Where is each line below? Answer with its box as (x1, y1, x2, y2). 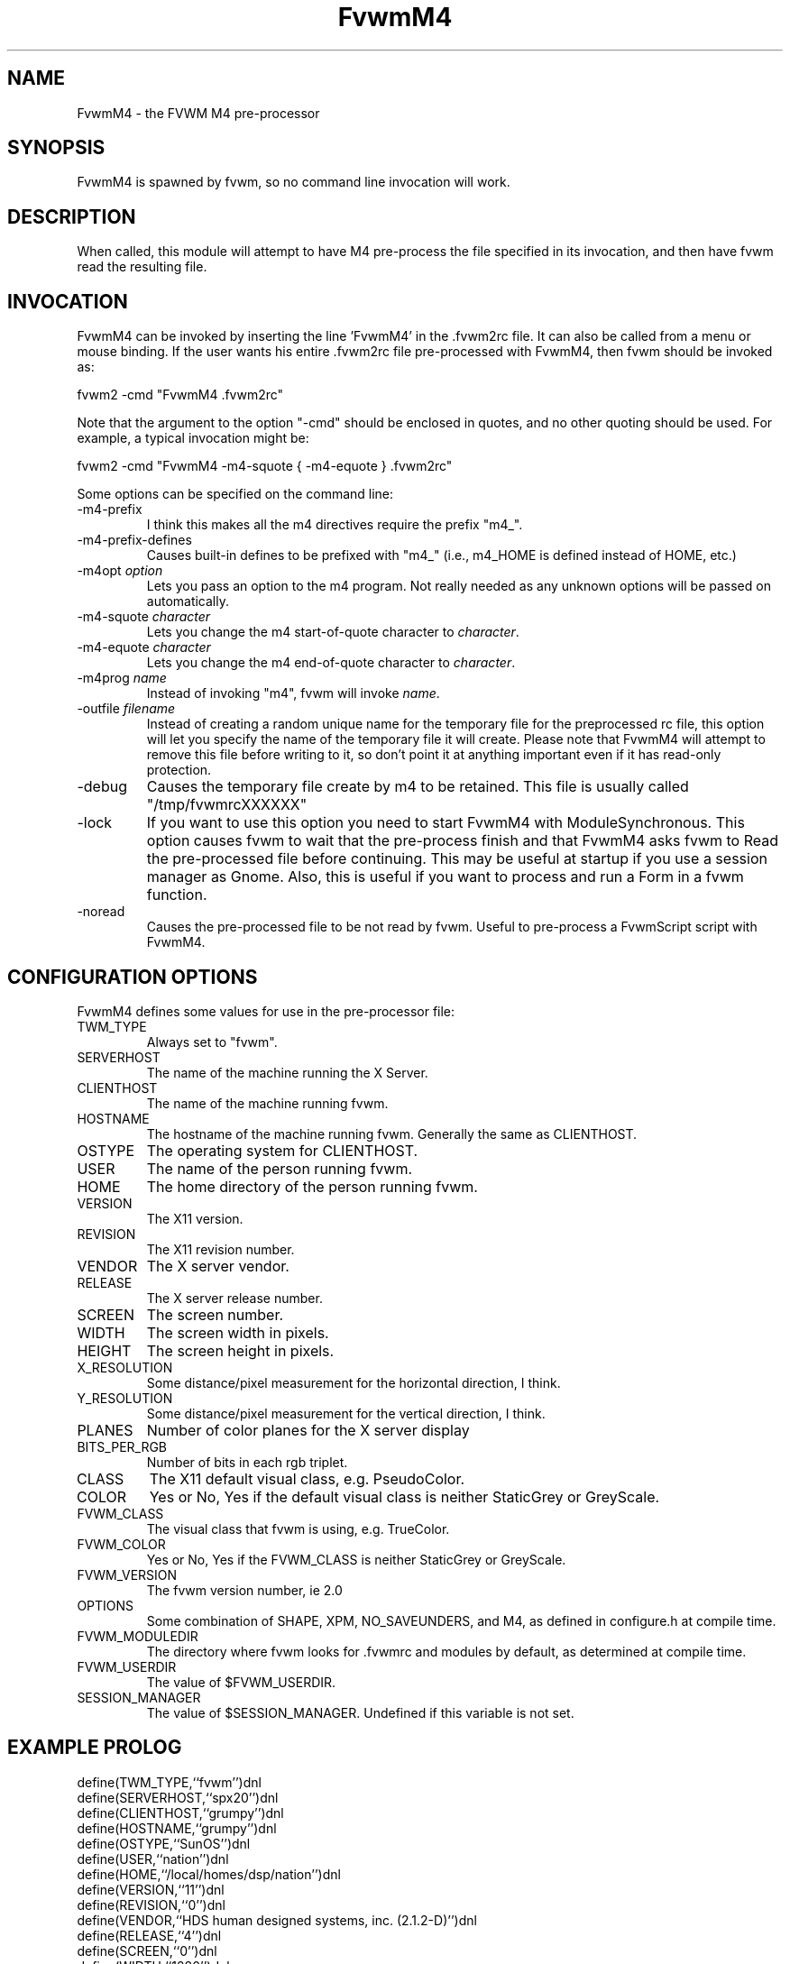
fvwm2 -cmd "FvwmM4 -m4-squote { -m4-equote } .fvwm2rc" (77, 458, 453, 474)
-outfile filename (77, 701, 176, 717)
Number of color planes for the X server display (146, 1420, 470, 1439)
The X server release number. (146, 1289, 323, 1306)
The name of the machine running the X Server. (146, 1064, 428, 1080)
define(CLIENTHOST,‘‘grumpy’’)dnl (77, 1804, 284, 1821)
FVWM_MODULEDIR (77, 1628, 198, 1644)
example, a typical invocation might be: (77, 430, 309, 446)
